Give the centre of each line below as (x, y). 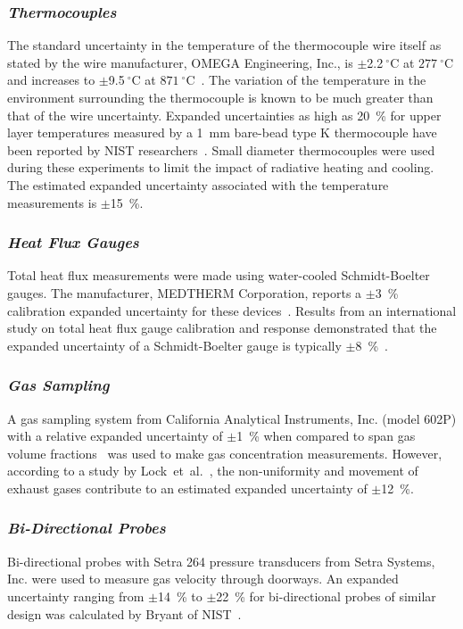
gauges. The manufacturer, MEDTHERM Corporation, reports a (185, 292)
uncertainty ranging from (76, 596)
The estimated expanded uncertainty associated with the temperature (198, 184)
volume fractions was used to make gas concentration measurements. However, (225, 453)
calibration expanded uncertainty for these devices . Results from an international (232, 310)
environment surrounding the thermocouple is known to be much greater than (220, 97)
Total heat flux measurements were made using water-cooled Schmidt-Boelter (219, 275)
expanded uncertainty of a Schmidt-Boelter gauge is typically (174, 345)
